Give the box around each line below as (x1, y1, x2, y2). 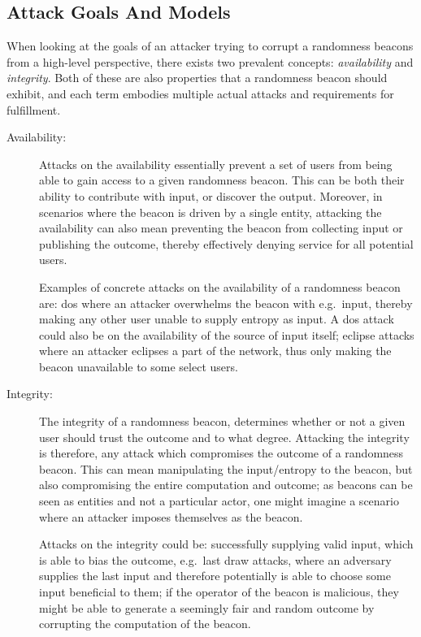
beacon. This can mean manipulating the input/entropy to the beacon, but (39, 460, 413, 477)
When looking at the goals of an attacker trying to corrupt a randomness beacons (7, 37, 414, 54)
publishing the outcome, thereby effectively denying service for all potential (39, 235, 414, 252)
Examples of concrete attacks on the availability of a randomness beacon (39, 278, 401, 295)
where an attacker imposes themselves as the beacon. (39, 508, 303, 525)
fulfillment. (7, 101, 61, 118)
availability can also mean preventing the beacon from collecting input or (39, 219, 403, 236)
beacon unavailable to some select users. (39, 357, 238, 375)
